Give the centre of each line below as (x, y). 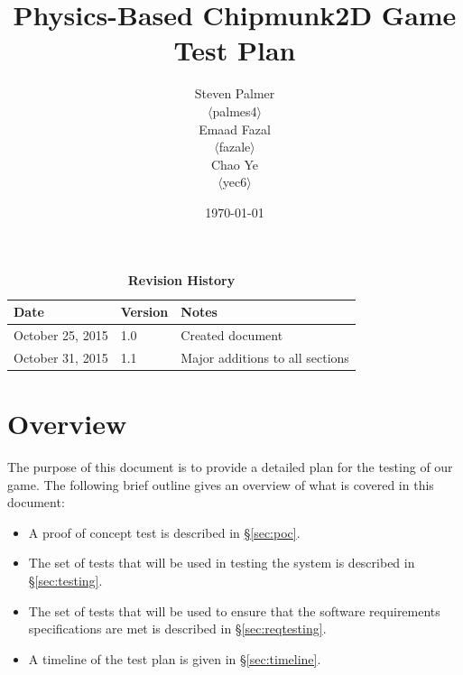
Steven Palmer (235, 93)
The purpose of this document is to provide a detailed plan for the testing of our (230, 466)
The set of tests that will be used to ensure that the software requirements (234, 610)
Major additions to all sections (265, 357)
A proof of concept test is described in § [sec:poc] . (164, 532)
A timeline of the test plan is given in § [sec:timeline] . (175, 658)
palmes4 (235, 111)
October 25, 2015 (61, 334)
